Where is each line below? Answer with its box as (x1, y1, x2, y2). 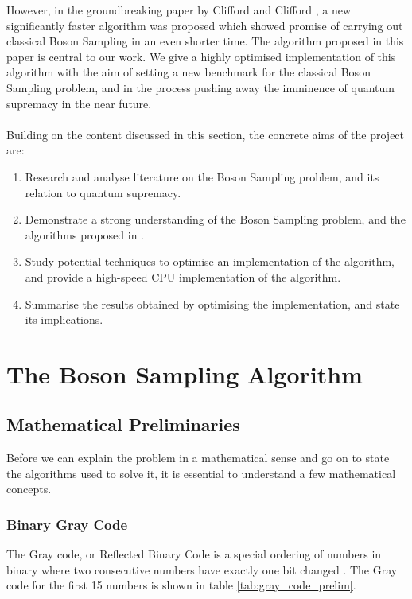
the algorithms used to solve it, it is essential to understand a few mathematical (6, 465, 396, 481)
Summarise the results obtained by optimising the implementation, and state (25, 295, 400, 312)
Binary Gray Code (6, 514, 128, 534)
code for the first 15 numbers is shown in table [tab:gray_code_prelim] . (6, 577, 356, 593)
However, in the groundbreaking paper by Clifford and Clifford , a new (6, 2, 352, 18)
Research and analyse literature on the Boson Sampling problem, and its (25, 168, 379, 185)
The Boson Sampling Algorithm (6, 357, 363, 390)
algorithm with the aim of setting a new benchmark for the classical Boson (6, 64, 371, 80)
